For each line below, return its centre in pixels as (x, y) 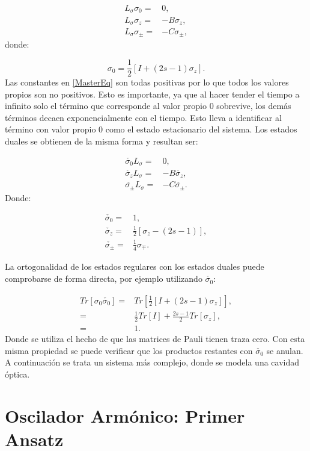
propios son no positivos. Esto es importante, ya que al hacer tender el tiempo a (152, 94)
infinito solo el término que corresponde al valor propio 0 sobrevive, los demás (148, 106)
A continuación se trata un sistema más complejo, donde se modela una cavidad (152, 362)
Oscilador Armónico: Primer (125, 415)
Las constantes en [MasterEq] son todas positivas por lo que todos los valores (147, 82)
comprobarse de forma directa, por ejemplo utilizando (104, 278)
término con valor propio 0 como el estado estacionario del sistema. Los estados (151, 129)
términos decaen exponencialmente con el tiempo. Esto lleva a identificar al (143, 117)
